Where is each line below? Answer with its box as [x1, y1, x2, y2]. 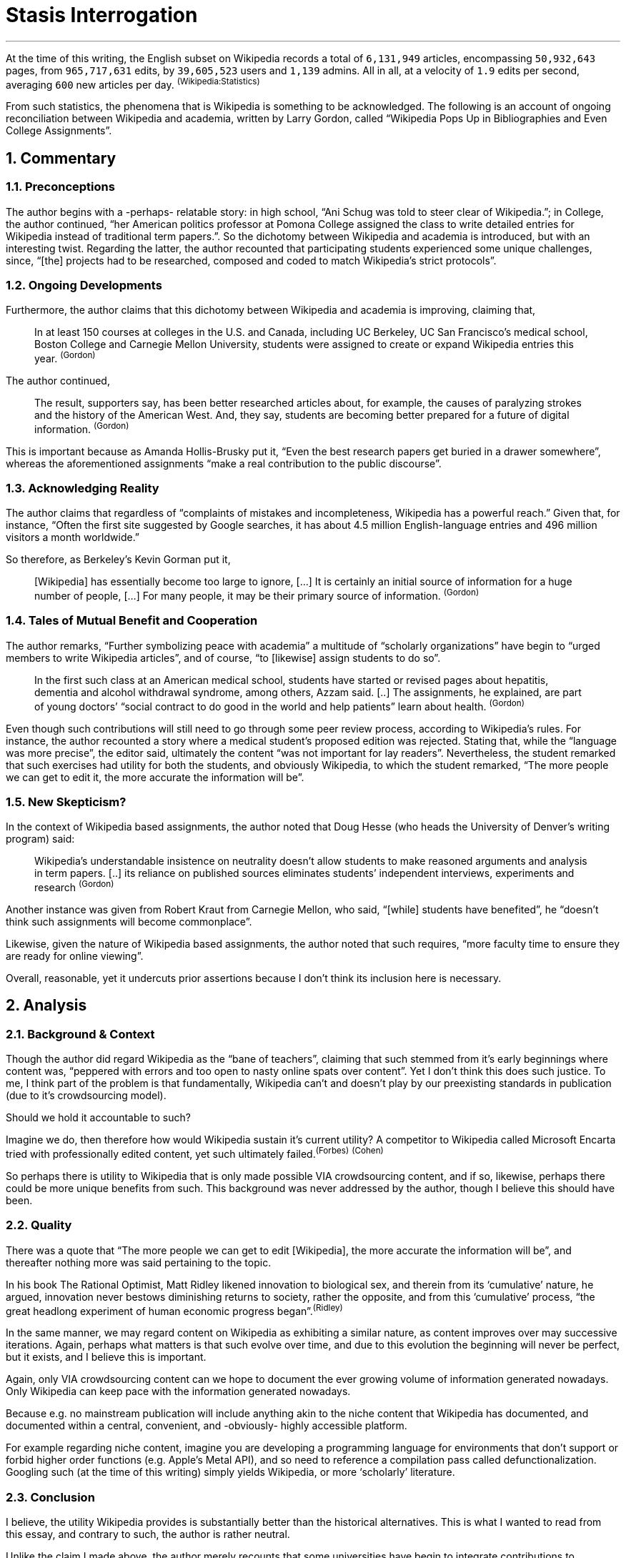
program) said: [6, 833, 75, 845]
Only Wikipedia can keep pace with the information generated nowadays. [6, 1385, 351, 1398]
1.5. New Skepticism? [6, 794, 126, 809]
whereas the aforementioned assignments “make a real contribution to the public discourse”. [6, 457, 442, 470]
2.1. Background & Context [6, 1026, 155, 1041]
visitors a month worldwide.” [6, 531, 140, 544]
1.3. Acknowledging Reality [6, 481, 159, 496]
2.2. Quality [6, 1218, 72, 1233]
